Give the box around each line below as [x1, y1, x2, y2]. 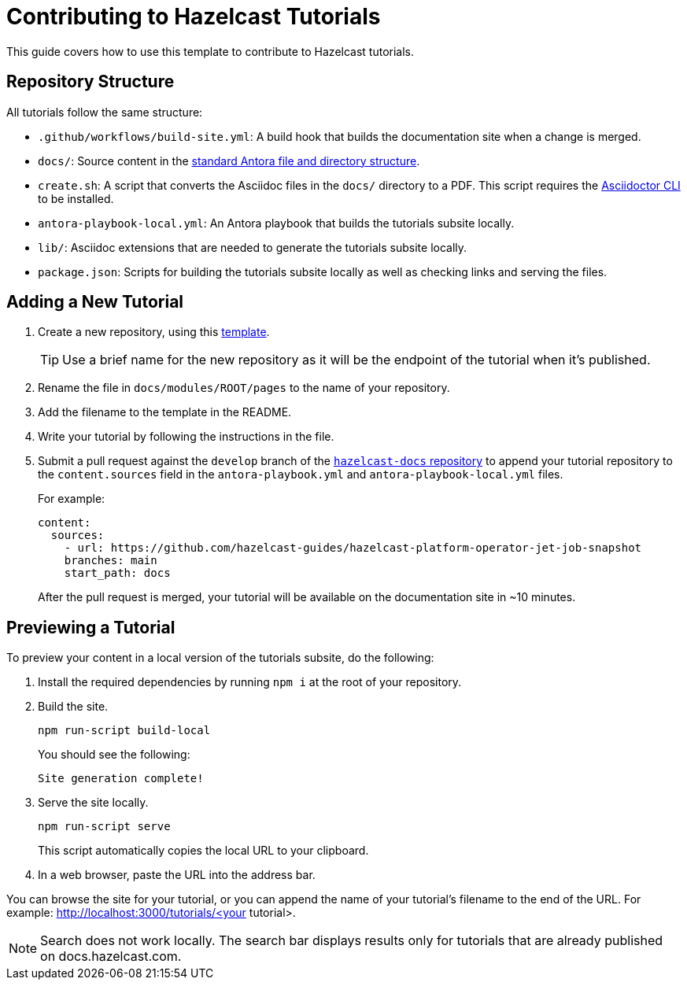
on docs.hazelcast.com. [40, 948, 182, 965]
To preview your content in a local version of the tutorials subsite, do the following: [6, 651, 434, 665]
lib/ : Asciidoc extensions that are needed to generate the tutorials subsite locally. [38, 240, 467, 254]
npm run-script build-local [38, 724, 211, 737]
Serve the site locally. [38, 796, 149, 810]
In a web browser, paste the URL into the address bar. [38, 868, 316, 882]
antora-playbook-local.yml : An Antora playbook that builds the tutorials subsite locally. [38, 216, 515, 230]
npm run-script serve [38, 820, 171, 833]
